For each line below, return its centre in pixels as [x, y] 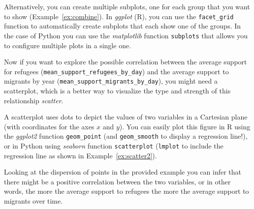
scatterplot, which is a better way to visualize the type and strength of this [117, 90]
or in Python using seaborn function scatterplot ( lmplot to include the [114, 146]
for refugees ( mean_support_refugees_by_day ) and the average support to [116, 71]
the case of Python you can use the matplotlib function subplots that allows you [126, 35]
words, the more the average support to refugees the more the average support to [127, 191]
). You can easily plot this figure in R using [185, 126]
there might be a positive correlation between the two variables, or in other [117, 181]
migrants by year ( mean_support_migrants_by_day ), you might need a [111, 81]
